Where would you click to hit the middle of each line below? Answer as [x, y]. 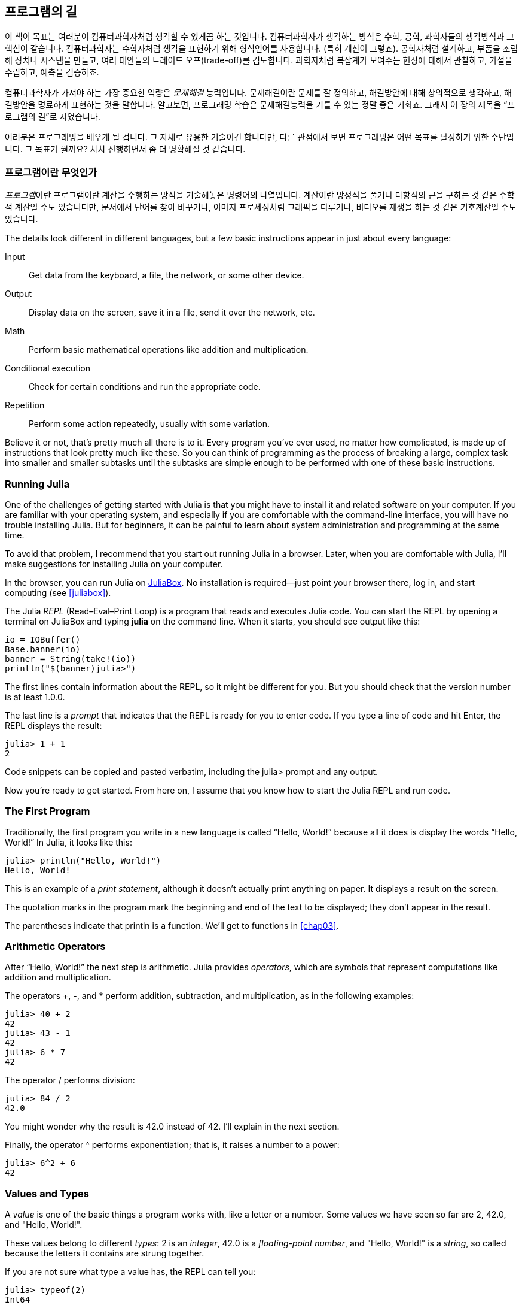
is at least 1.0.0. [35, 697]
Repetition [25, 405]
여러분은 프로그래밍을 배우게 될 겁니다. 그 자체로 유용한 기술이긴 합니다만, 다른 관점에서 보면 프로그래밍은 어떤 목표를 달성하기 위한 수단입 [260, 137]
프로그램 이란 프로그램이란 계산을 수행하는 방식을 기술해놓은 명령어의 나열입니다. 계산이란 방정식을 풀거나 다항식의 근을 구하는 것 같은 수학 [260, 195]
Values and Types [47, 1193]
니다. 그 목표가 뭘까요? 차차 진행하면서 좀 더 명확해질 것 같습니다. [125, 149]
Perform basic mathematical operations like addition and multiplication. [169, 350]
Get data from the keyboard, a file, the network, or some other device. [167, 275]
